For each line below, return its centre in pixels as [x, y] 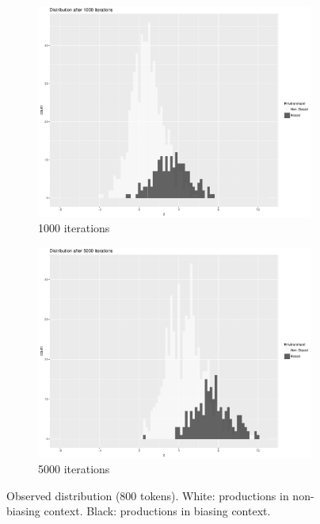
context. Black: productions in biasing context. [157, 511]
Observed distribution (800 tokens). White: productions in [148, 495]
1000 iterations [74, 228]
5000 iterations [74, 469]
